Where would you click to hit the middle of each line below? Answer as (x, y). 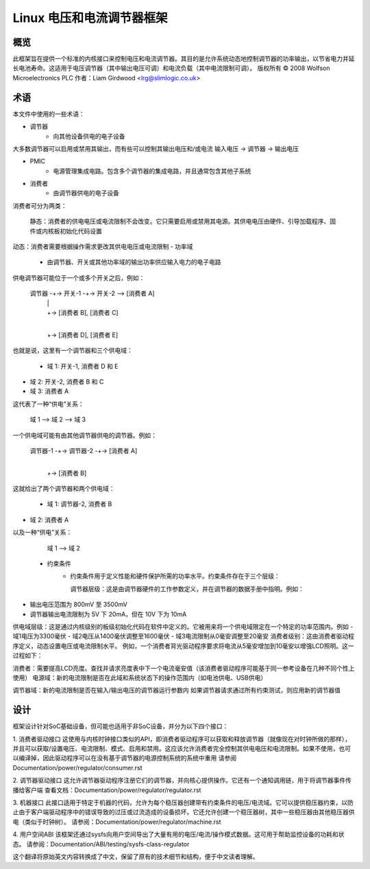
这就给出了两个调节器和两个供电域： (64, 489)
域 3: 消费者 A (49, 391)
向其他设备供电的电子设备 (89, 136)
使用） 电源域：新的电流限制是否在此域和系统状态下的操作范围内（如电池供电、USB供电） (140, 677)
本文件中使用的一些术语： (49, 114)
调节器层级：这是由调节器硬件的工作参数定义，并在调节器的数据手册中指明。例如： (187, 589)
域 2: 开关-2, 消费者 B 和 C (67, 382)
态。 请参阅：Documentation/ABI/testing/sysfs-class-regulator (101, 844)
